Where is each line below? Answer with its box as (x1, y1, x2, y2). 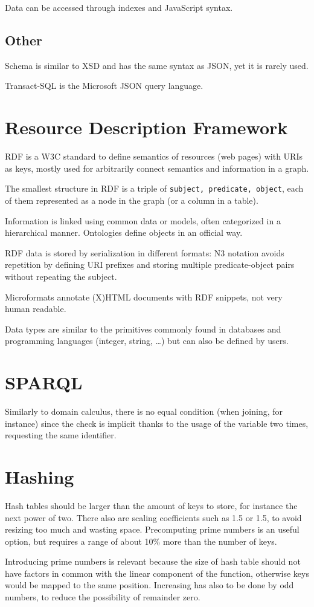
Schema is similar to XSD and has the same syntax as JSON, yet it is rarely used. (5, 59, 309, 71)
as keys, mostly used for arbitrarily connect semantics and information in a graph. (5, 161, 309, 174)
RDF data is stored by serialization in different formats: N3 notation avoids (5, 246, 284, 259)
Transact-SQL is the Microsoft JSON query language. (5, 79, 203, 92)
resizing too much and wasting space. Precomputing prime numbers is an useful (5, 523, 300, 536)
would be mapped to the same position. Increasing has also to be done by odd (5, 579, 294, 591)
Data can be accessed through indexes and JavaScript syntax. (5, 1, 233, 13)
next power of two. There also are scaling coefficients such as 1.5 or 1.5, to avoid (5, 511, 302, 524)
